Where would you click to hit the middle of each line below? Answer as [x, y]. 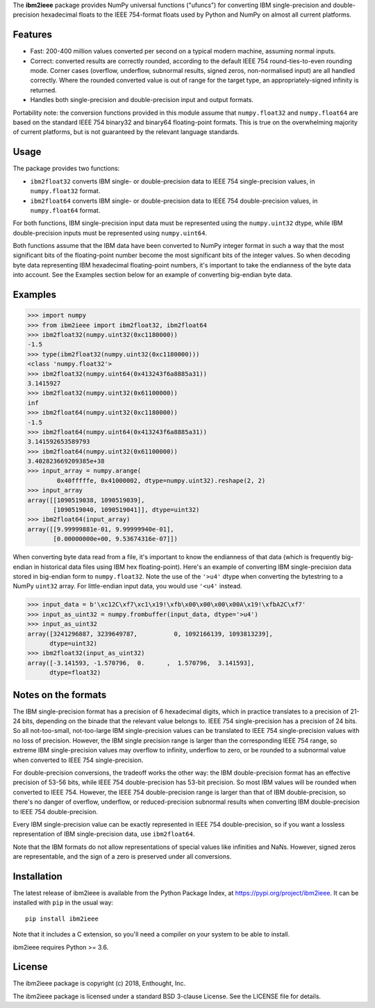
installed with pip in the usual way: [63, 902]
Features [32, 35]
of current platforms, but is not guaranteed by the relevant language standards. [126, 132]
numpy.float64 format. [65, 210]
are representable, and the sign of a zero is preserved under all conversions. [122, 857]
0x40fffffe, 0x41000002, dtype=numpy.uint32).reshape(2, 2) [161, 480]
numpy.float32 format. [65, 191]
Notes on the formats [60, 695]
